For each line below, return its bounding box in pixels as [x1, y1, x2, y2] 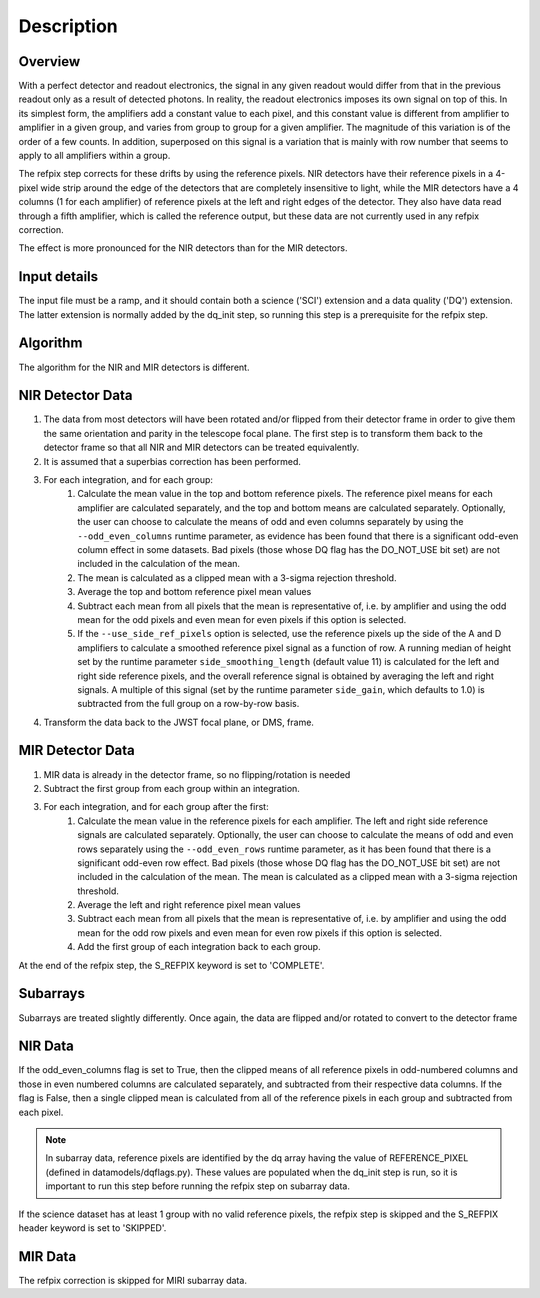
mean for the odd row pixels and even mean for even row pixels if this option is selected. [77, 926, 442, 939]
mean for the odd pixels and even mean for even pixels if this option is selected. [77, 613, 407, 625]
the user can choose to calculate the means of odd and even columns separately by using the [77, 516, 464, 528]
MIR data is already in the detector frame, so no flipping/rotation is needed [43, 768, 351, 780]
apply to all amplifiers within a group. [18, 150, 171, 162]
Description [18, 15, 119, 37]
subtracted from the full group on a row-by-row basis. [77, 698, 300, 710]
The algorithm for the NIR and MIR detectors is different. [18, 361, 250, 373]
